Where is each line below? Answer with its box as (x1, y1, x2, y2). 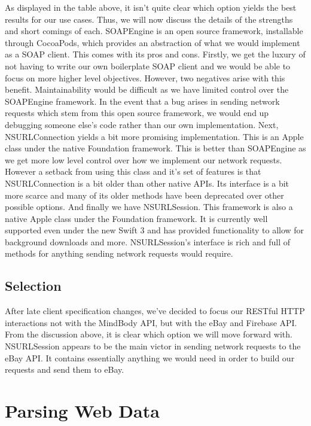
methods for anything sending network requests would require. (5, 247, 233, 260)
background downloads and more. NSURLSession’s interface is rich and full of (5, 235, 290, 248)
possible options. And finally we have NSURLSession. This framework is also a (5, 200, 293, 213)
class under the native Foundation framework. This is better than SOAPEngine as (5, 142, 306, 154)
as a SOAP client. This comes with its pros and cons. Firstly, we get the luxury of (5, 48, 306, 60)
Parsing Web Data (5, 398, 160, 423)
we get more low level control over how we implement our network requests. (5, 153, 282, 166)
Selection (5, 276, 62, 295)
